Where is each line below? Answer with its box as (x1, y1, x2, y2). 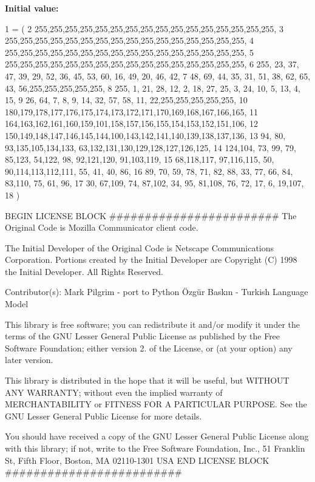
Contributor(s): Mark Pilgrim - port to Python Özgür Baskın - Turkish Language (5, 285, 308, 298)
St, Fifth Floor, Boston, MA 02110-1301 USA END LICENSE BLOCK (5, 453, 269, 466)
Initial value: (5, 2, 59, 14)
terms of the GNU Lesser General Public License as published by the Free (5, 330, 280, 342)
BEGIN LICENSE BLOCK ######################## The (5, 209, 297, 222)
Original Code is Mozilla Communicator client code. (5, 221, 198, 234)
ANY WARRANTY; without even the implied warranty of (5, 385, 223, 398)
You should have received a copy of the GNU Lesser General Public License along (5, 430, 309, 443)
